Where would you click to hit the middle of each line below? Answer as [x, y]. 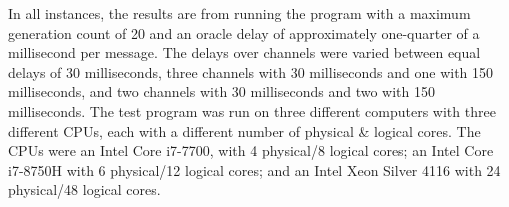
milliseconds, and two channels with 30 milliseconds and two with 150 [221, 91]
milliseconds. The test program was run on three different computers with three [252, 110]
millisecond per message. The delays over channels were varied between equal [244, 52]
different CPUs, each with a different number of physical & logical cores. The [244, 130]
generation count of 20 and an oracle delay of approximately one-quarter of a [244, 32]
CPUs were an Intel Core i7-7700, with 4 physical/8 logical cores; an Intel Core [251, 150]
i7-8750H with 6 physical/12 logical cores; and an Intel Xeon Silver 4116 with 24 [254, 169]
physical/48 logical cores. [84, 189]
